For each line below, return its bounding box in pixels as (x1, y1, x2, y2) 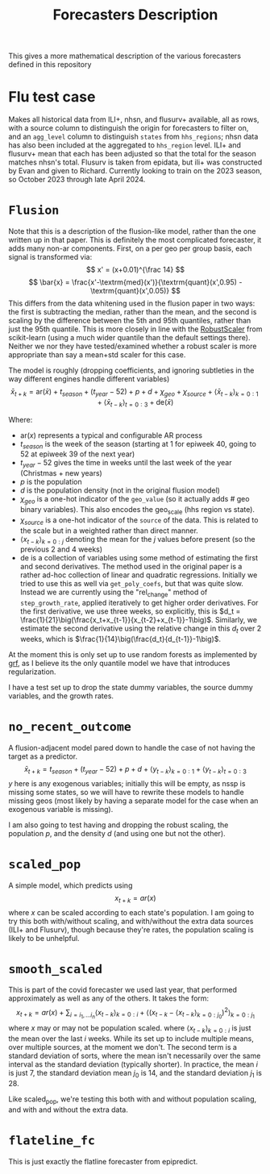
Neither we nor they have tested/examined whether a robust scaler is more (8, 341, 257, 352)
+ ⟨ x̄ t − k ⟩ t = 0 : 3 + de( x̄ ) (97, 397, 174, 409)
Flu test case (8, 88, 96, 106)
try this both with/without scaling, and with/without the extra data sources (8, 916, 254, 926)
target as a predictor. (8, 751, 78, 761)
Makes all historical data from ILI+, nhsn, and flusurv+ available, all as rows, (8, 114, 260, 124)
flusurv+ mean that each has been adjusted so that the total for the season (8, 149, 256, 159)
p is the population (19, 477, 82, 487)
